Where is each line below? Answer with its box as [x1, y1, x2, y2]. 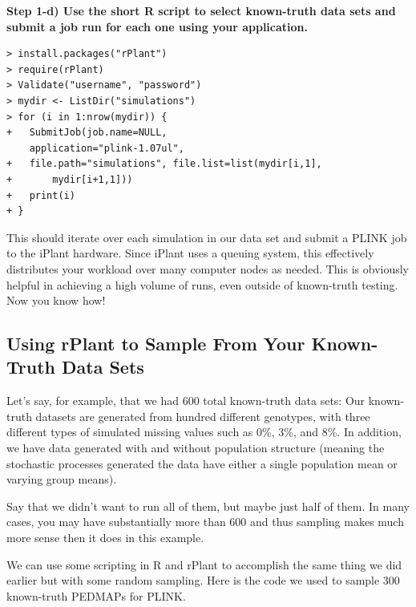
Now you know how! [6, 292, 106, 309]
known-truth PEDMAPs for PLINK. [6, 587, 186, 604]
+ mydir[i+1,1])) [6, 173, 133, 185]
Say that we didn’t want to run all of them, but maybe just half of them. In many [6, 497, 410, 514]
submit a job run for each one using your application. [6, 18, 308, 34]
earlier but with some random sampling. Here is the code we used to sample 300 [6, 572, 400, 589]
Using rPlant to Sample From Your [6, 331, 305, 356]
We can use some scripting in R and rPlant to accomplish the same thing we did [6, 556, 402, 573]
